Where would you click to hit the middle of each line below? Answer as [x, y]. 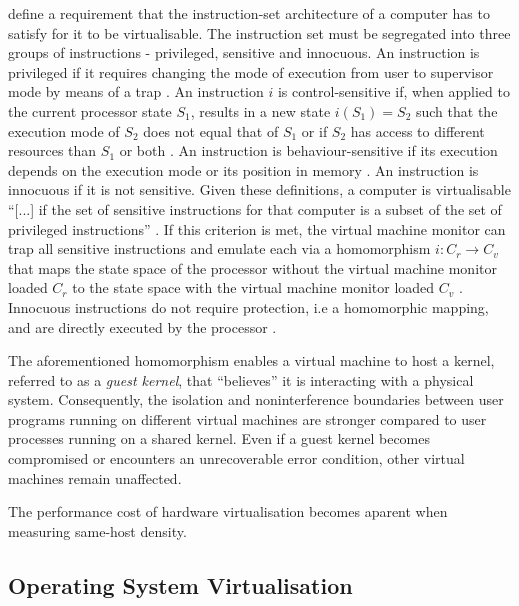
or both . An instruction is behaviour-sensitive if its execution [308, 150]
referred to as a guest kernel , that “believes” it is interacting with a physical [241, 379]
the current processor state [90, 110]
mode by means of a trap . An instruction [136, 91]
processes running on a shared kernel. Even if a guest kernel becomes [219, 438]
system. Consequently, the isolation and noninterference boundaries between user [256, 399]
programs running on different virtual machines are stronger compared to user [247, 418]
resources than [52, 150]
